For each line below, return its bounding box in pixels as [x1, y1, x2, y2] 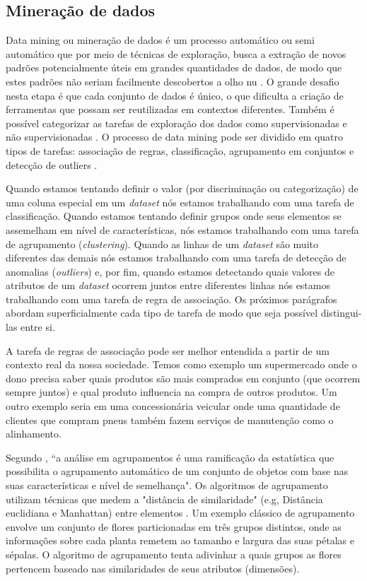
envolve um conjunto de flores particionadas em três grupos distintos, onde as [6, 519, 342, 534]
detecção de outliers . [6, 157, 98, 172]
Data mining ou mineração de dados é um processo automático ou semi [6, 33, 315, 47]
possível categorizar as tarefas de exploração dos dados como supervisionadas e [6, 115, 347, 130]
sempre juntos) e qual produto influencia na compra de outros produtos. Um [6, 385, 337, 399]
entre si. [21, 319, 55, 334]
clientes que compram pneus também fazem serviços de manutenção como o [6, 412, 334, 427]
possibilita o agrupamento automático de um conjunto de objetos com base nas [6, 464, 349, 479]
